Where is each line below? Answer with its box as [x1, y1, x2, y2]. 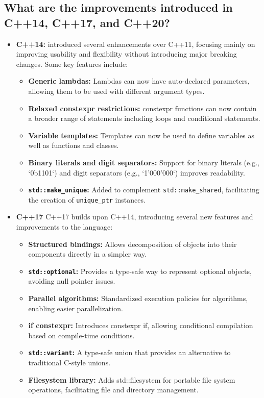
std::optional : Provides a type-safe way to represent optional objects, [28, 265, 252, 276]
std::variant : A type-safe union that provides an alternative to [28, 347, 231, 358]
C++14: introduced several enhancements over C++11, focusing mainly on [16, 38, 255, 49]
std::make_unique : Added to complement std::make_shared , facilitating [28, 184, 259, 195]
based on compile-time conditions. [28, 330, 135, 340]
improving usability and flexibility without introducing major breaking [16, 48, 237, 59]
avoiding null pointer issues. [28, 276, 115, 286]
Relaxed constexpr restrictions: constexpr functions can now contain [28, 103, 257, 113]
